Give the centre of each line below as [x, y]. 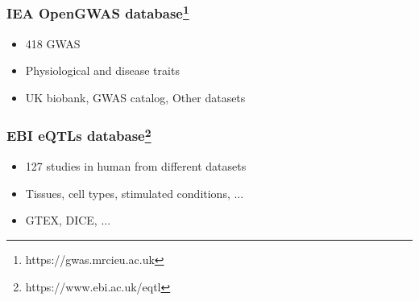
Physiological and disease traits [102, 70]
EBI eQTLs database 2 [79, 135]
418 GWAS [53, 43]
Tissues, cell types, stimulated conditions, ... [135, 193]
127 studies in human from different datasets [136, 166]
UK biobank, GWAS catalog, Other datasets [135, 97]
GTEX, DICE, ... [68, 220]
